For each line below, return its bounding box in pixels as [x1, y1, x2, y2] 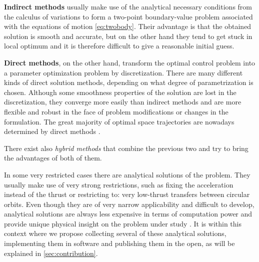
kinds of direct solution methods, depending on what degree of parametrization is [4, 77, 253, 87]
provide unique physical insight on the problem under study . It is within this [4, 218, 242, 228]
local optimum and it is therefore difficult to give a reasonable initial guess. [4, 40, 234, 51]
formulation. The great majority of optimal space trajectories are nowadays [4, 116, 234, 126]
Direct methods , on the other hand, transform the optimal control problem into [4, 57, 255, 67]
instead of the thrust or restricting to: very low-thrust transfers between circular [4, 189, 250, 199]
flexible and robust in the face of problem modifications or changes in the [4, 106, 228, 116]
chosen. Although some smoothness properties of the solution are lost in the [4, 86, 236, 97]
